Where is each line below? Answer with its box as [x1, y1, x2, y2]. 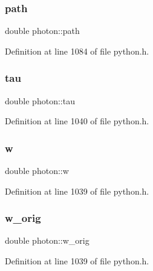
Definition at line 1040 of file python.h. [5, 115, 149, 127]
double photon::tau [5, 94, 75, 107]
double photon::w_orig [5, 234, 90, 247]
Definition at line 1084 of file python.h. [5, 44, 149, 57]
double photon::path [5, 24, 80, 37]
